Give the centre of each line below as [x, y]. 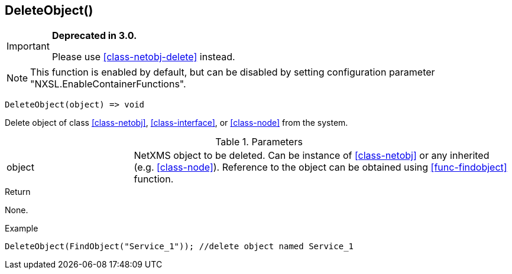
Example [22, 229]
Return [18, 192]
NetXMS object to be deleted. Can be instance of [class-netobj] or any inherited [312, 156]
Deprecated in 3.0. [94, 36]
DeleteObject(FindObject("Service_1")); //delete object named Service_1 [179, 247]
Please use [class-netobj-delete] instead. [143, 57]
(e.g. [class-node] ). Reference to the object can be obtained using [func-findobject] [320, 167]
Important [28, 46]
